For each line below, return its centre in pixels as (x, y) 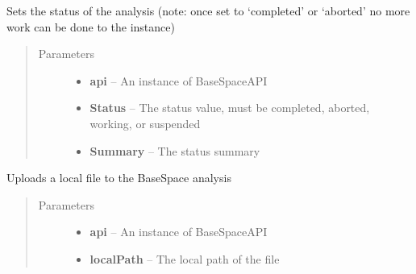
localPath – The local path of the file (185, 258)
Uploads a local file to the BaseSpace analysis (119, 178)
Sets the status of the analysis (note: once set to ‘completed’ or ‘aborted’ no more (208, 10)
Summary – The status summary (175, 150)
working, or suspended (145, 123)
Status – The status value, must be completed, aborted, (230, 108)
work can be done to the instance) (91, 26)
